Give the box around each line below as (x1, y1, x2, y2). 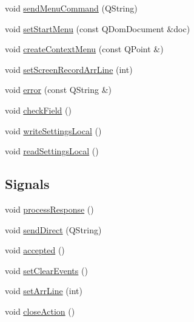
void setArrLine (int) (5, 284, 82, 297)
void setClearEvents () (5, 264, 88, 276)
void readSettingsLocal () (5, 145, 99, 157)
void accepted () (5, 244, 65, 256)
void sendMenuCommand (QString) (5, 2, 138, 14)
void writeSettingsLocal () (5, 124, 102, 137)
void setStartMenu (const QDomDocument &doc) (5, 22, 190, 35)
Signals (5, 174, 50, 193)
